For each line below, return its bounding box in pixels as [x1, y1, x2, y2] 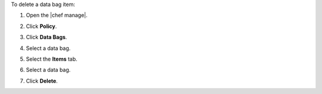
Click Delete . [26, 77, 58, 84]
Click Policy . [26, 23, 57, 30]
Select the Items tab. [26, 55, 78, 62]
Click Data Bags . [26, 33, 67, 41]
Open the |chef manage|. [26, 12, 88, 19]
